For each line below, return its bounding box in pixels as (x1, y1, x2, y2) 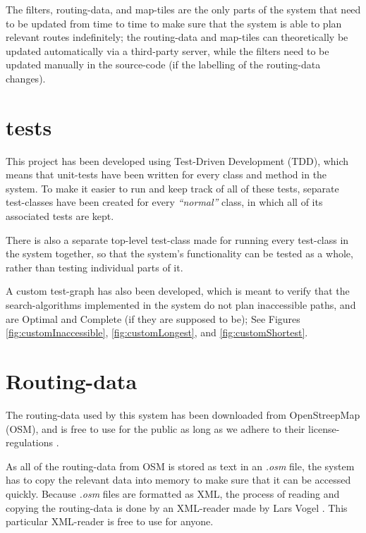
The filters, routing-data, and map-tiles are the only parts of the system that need (6, 2, 361, 16)
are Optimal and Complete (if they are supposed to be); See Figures (6, 311, 300, 326)
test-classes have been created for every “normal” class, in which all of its (6, 195, 323, 209)
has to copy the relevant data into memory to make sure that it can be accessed (6, 472, 351, 487)
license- (308, 421, 340, 436)
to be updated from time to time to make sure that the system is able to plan (6, 16, 342, 30)
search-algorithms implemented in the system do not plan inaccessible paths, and (6, 298, 356, 312)
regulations (6, 435, 54, 450)
